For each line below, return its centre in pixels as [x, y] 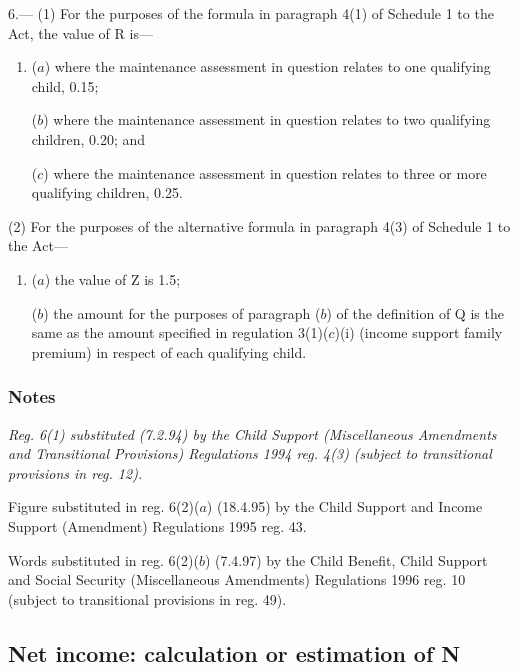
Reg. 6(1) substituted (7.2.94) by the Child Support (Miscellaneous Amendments [252, 433]
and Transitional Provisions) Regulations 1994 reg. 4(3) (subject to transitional [250, 453]
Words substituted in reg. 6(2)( [103, 559]
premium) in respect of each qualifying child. [169, 351]
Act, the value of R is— [80, 32]
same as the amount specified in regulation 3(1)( [180, 332]
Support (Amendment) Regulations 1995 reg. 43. [157, 525]
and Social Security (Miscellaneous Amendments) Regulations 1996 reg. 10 [237, 579]
